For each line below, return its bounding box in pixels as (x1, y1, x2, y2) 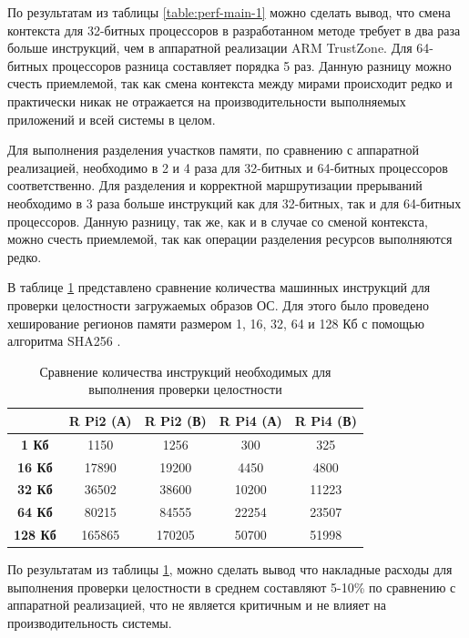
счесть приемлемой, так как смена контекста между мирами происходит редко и (7, 74, 453, 93)
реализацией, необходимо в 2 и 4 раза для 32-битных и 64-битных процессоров (7, 157, 448, 177)
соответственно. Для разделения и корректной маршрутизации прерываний (7, 176, 423, 195)
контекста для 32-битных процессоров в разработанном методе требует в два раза (7, 20, 461, 39)
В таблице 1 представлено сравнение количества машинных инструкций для (7, 278, 431, 297)
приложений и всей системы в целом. (7, 109, 216, 128)
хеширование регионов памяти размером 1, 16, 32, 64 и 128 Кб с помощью (7, 313, 424, 332)
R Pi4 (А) (219, 410, 282, 430)
